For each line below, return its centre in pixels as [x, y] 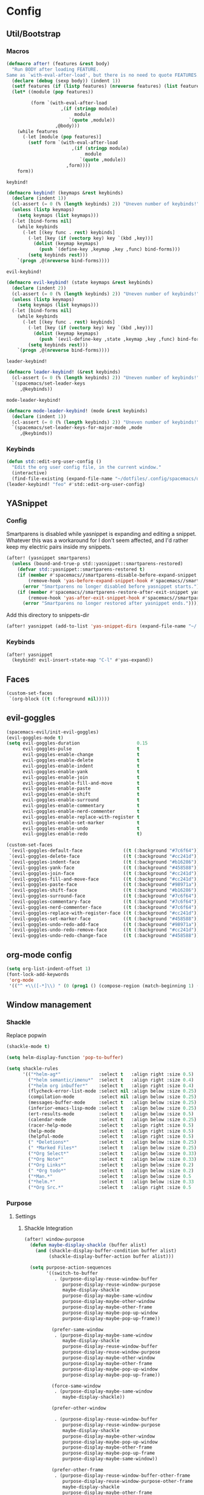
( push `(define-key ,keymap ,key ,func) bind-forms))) [110, 249]
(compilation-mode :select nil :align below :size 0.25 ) [113, 1097]
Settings [25, 1216]
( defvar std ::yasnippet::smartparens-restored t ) [81, 569]
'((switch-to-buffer [72, 1273]
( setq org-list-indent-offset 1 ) [49, 969]
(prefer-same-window [77, 1329]
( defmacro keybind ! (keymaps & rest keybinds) [65, 193]
